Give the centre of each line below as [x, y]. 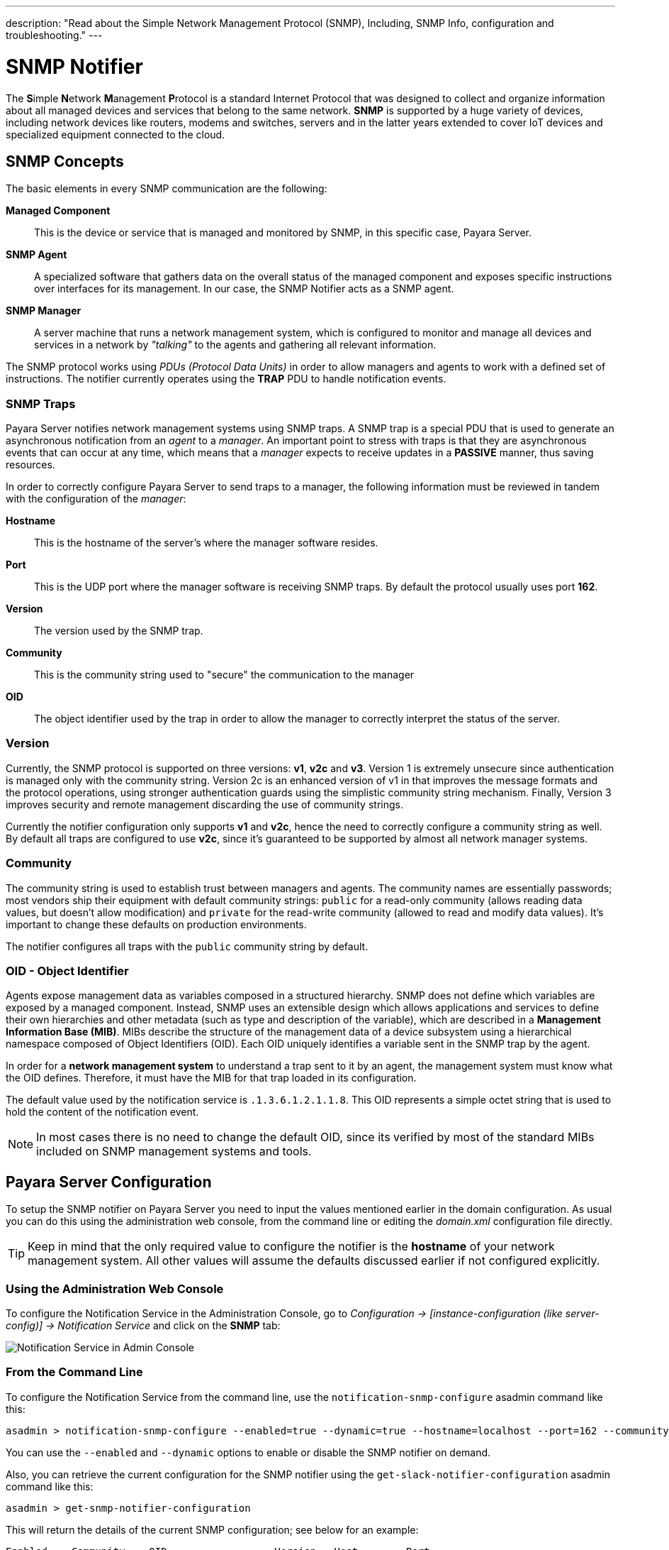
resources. [30, 465]
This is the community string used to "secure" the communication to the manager [224, 675]
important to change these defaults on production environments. [156, 924]
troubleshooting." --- [54, 35]
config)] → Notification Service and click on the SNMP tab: [143, 1325]
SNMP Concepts [65, 161]
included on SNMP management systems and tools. [174, 1151]
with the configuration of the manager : [96, 499]
